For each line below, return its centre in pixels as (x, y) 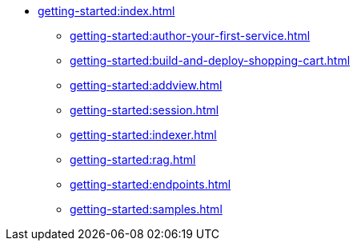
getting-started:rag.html (133, 159)
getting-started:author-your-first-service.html (190, 36)
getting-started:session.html (144, 110)
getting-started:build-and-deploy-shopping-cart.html (210, 60)
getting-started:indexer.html (143, 135)
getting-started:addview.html (146, 85)
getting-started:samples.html (146, 209)
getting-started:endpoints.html (150, 184)
